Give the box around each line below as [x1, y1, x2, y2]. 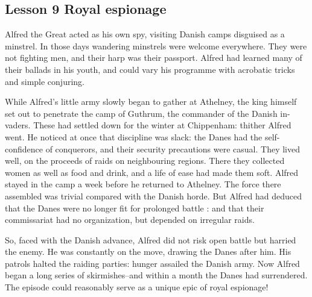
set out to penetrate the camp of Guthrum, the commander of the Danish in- [5, 107, 290, 119]
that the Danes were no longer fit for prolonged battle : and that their [5, 201, 264, 214]
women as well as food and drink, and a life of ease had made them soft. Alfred [5, 166, 299, 178]
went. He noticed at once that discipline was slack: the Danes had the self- [5, 130, 280, 143]
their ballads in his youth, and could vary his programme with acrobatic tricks [5, 63, 295, 75]
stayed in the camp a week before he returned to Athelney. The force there [5, 178, 281, 190]
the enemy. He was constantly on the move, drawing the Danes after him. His [5, 245, 291, 258]
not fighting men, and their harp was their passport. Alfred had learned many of [5, 51, 302, 64]
